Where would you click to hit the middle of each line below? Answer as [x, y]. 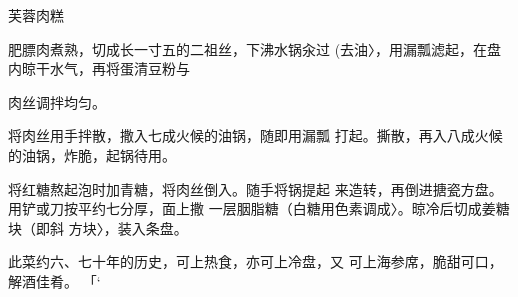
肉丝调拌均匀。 [57, 101]
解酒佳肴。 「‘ [54, 280]
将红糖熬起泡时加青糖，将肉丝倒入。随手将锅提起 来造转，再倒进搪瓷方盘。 [255, 188]
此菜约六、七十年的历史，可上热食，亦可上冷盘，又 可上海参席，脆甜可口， [255, 261]
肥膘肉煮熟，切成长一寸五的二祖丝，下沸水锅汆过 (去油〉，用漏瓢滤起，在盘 [255, 48]
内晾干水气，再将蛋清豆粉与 [99, 68]
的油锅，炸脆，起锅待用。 [92, 154]
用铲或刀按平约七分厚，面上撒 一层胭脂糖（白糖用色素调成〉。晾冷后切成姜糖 [259, 208]
